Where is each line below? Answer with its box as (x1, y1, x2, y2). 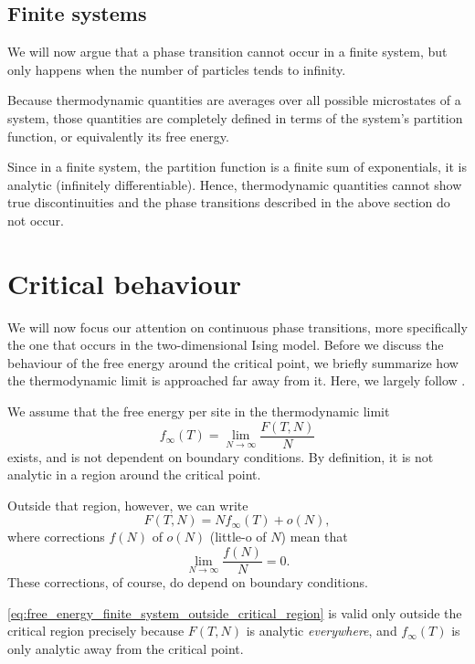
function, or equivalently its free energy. (7, 126, 229, 145)
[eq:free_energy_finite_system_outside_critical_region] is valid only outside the (7, 603, 462, 622)
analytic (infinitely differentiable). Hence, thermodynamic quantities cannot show (7, 174, 462, 194)
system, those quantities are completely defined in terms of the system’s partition (7, 108, 463, 127)
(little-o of (209, 527, 267, 546)
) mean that (280, 527, 348, 546)
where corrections (7, 527, 105, 546)
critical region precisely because (7, 621, 185, 640)
